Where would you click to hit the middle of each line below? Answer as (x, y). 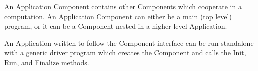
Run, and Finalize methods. (47, 62)
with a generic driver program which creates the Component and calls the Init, (125, 53)
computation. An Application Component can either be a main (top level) (118, 16)
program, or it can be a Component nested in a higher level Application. (116, 26)
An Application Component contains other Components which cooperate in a (123, 6)
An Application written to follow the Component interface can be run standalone (129, 43)
